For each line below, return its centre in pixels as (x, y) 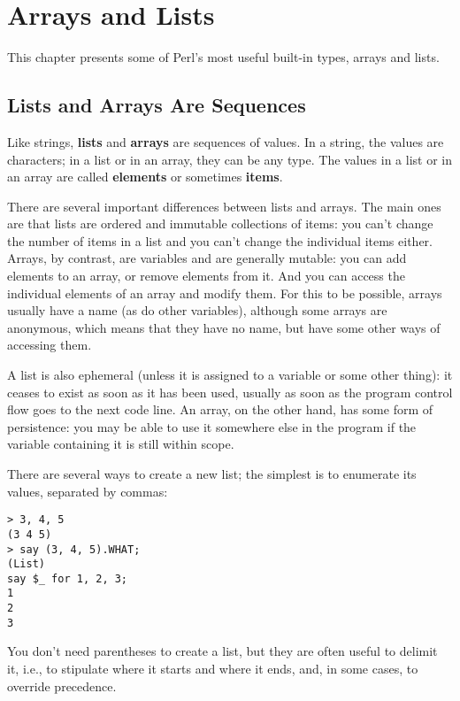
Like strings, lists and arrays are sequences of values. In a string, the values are (226, 141)
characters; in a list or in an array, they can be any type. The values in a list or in (230, 159)
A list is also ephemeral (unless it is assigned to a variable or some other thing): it (230, 375)
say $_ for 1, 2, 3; (68, 578)
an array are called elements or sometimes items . (145, 177)
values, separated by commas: (88, 491)
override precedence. (62, 686)
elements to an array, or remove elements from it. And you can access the (206, 276)
